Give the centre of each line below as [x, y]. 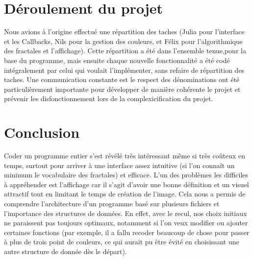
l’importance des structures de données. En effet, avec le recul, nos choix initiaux [126, 213]
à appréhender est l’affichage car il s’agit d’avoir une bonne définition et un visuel [126, 184]
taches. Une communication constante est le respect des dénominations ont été [122, 79]
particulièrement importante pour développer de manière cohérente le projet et [122, 89]
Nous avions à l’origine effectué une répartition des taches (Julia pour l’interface [124, 32]
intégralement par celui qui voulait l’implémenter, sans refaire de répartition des [124, 70]
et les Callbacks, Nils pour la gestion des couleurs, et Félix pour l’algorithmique [123, 41]
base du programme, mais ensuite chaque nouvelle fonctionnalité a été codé [117, 60]
